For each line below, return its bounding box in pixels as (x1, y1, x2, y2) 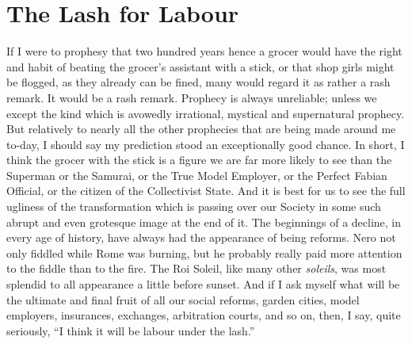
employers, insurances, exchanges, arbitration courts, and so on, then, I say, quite (6, 307, 401, 323)
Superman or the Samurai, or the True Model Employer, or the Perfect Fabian (6, 166, 387, 183)
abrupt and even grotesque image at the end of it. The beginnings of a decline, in (6, 213, 402, 230)
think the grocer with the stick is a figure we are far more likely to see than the (6, 151, 392, 168)
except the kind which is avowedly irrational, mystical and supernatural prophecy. (6, 105, 405, 121)
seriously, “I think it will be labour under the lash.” (6, 322, 255, 338)
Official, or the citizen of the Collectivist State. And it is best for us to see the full (6, 182, 406, 199)
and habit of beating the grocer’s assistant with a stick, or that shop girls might (6, 58, 395, 75)
